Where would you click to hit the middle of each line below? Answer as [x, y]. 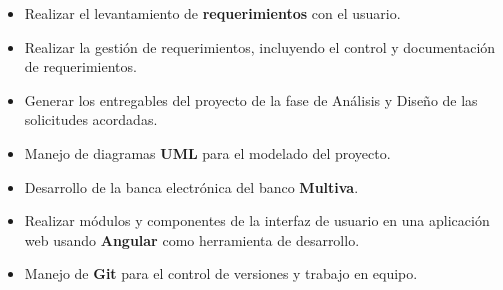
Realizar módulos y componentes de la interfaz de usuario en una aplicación [257, 220]
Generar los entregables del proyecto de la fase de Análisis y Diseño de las [251, 99]
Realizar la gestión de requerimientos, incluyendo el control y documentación [260, 46]
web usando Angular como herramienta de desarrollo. [192, 239]
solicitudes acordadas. [91, 119]
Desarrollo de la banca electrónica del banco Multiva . [191, 186]
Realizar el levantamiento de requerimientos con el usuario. [212, 13]
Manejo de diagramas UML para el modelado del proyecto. [207, 152]
